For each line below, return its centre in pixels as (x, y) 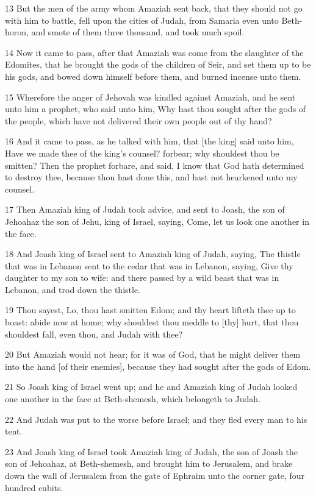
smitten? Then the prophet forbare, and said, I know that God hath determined (155, 165)
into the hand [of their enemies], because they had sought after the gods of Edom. (158, 366)
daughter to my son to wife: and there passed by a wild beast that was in (142, 278)
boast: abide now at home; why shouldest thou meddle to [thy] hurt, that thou (152, 322)
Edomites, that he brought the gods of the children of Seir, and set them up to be (158, 64)
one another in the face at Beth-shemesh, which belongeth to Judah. (133, 399)
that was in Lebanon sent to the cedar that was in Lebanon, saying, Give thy (149, 265)
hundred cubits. (34, 487)
